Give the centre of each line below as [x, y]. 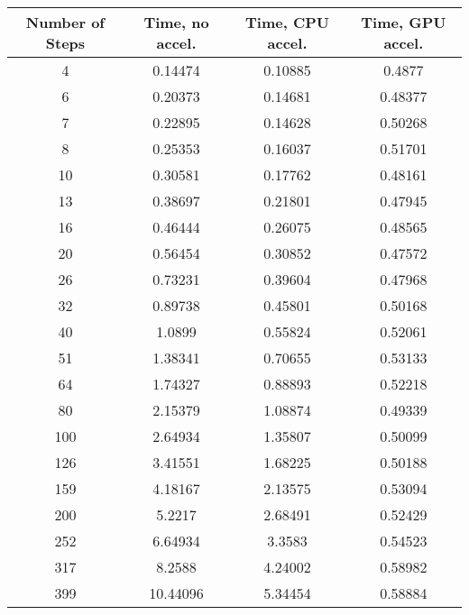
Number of [65, 22]
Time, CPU [287, 22]
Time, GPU [404, 22]
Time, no [176, 22]
